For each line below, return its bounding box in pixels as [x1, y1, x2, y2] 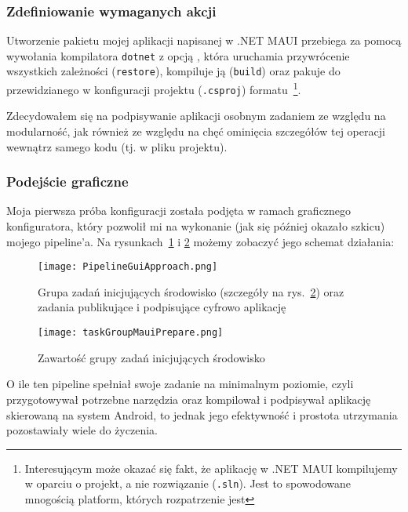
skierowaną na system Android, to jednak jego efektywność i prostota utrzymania [6, 406, 398, 423]
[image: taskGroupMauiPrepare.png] [38, 327, 224, 339]
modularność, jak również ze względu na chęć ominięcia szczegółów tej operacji [6, 123, 385, 140]
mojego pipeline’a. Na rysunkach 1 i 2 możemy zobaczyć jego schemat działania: [6, 233, 395, 249]
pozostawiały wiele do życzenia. [6, 422, 158, 438]
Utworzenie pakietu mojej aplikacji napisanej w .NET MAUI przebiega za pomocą [6, 32, 402, 49]
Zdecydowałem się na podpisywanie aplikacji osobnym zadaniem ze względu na [6, 107, 386, 124]
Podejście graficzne [6, 172, 129, 191]
